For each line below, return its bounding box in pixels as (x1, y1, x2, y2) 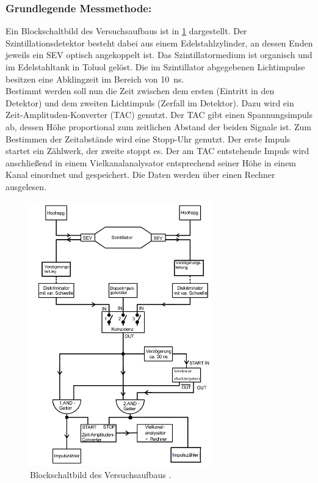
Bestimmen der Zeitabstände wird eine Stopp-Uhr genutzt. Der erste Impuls (5, 132, 291, 145)
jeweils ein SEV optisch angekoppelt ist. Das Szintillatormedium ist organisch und (5, 48, 313, 61)
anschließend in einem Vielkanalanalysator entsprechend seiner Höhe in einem (5, 156, 297, 169)
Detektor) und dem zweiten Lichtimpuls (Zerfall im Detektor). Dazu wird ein (5, 96, 294, 109)
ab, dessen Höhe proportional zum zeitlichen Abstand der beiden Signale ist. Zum (5, 120, 311, 133)
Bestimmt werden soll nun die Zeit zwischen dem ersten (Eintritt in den (5, 84, 275, 97)
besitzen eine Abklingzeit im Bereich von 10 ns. (5, 72, 184, 85)
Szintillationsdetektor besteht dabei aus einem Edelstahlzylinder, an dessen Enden (5, 36, 313, 49)
